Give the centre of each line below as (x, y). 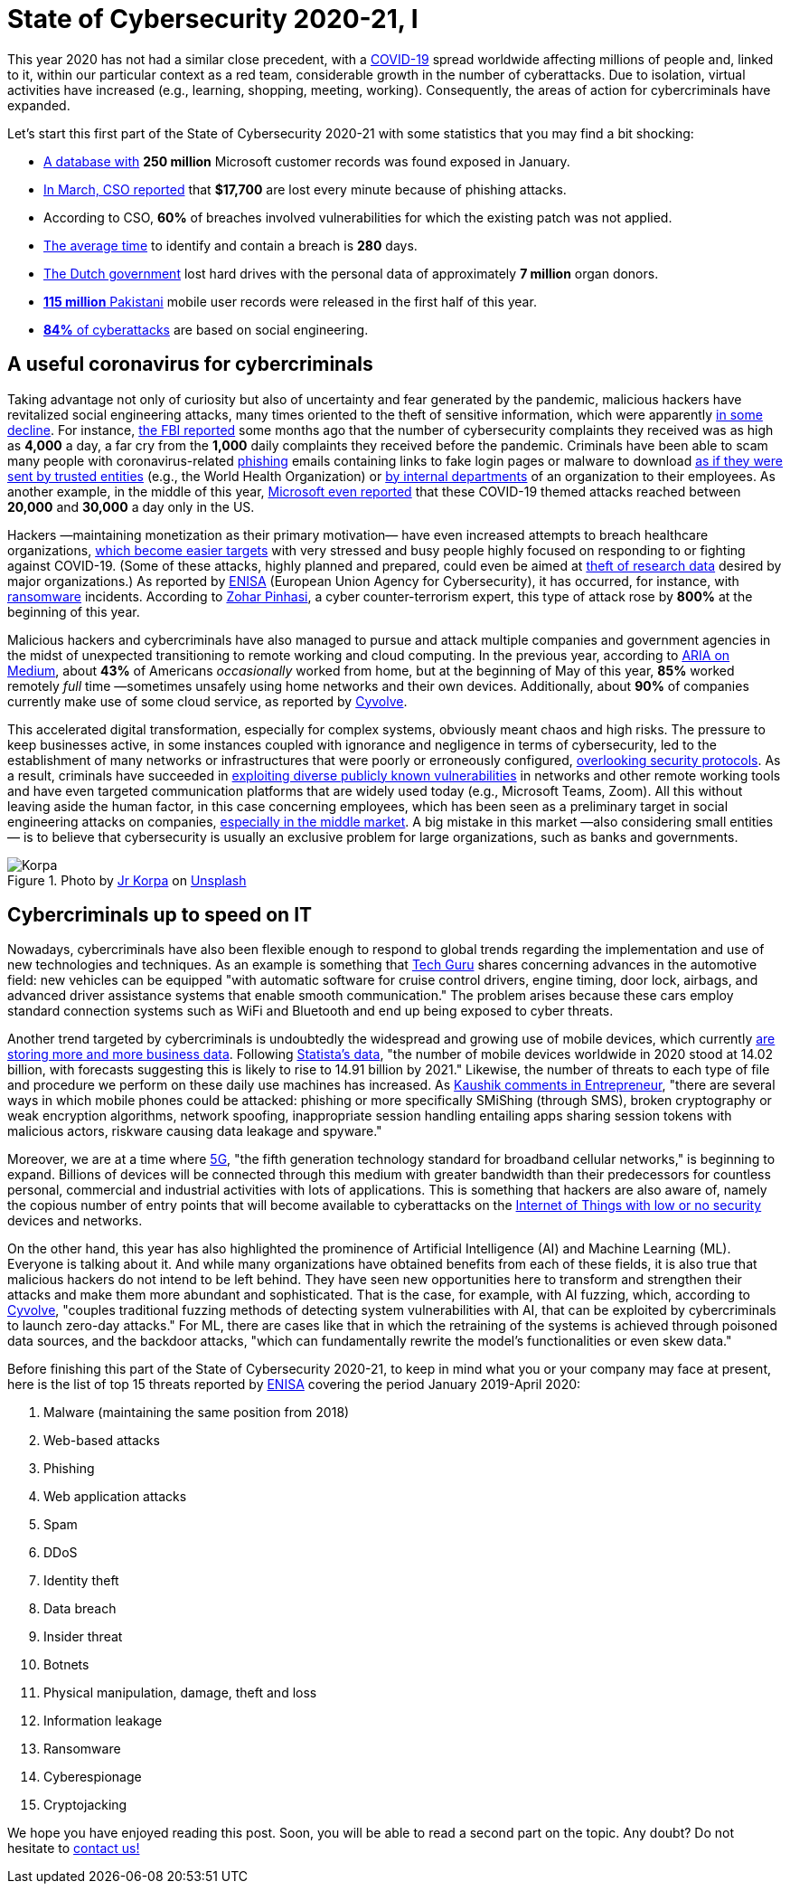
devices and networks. (75, 1221)
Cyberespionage (93, 1777)
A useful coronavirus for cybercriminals (190, 364)
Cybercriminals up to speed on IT (160, 915)
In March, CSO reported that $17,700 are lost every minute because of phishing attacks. (305, 189)
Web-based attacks (102, 1441)
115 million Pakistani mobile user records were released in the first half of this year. (290, 301)
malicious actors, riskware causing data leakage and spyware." (195, 1131)
